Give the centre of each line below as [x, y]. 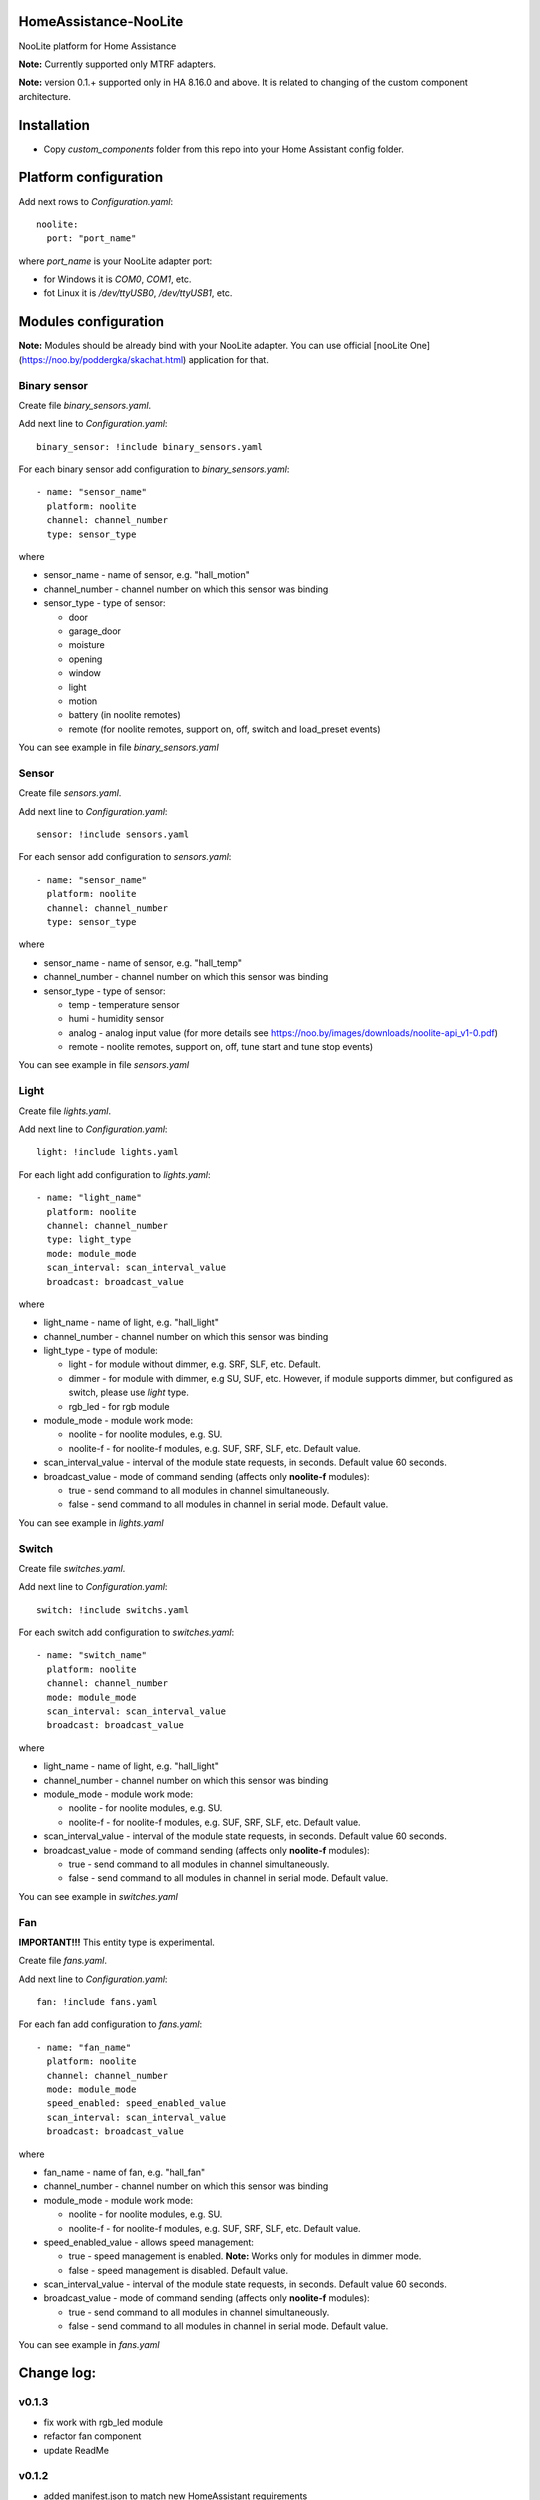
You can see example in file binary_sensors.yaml [118, 747]
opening [85, 659]
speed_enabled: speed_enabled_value [136, 2103]
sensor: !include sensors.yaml [113, 834]
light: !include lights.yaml [107, 1152]
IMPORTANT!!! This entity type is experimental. [116, 1942]
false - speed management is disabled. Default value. [178, 2270]
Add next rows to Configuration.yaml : [96, 201]
